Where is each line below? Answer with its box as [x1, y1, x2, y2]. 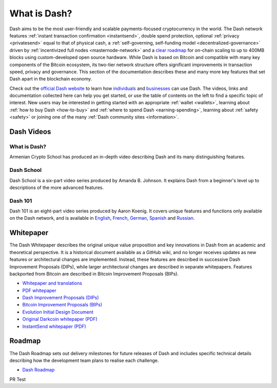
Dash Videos [9, 127, 51, 136]
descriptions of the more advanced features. [9, 184, 104, 190]
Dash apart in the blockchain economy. [9, 76, 92, 82]
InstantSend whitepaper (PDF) [22, 323, 87, 329]
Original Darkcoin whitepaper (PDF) [22, 316, 97, 322]
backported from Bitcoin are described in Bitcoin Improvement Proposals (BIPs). [9, 270, 179, 277]
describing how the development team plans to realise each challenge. [9, 357, 159, 363]
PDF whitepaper [22, 287, 56, 294]
